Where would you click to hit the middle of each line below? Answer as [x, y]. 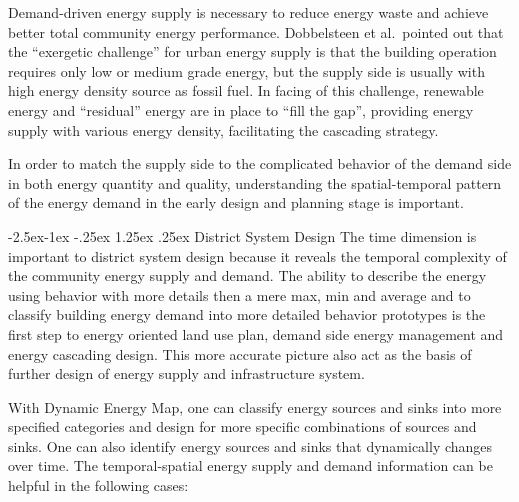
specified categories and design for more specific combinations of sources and [242, 426]
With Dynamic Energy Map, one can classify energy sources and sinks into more [255, 406]
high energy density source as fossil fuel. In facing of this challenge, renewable [246, 90]
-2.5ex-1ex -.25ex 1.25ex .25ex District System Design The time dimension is [242, 235]
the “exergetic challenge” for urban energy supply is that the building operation [252, 51]
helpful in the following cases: [98, 485]
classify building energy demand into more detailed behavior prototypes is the [247, 314]
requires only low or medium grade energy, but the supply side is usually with [246, 70]
